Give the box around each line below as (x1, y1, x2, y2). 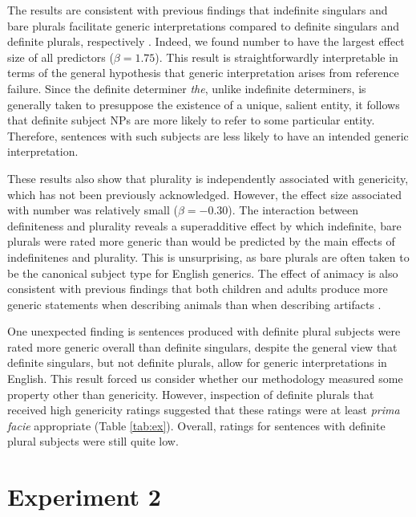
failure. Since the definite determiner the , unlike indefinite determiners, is (7, 79, 366, 96)
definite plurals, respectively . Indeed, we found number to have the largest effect (7, 33, 405, 50)
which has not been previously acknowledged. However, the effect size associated (7, 185, 402, 202)
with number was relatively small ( (7, 202, 178, 218)
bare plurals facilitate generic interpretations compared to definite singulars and (7, 17, 400, 34)
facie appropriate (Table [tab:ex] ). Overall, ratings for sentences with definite (7, 417, 386, 434)
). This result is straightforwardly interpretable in (155, 48, 398, 65)
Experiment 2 (7, 480, 161, 513)
